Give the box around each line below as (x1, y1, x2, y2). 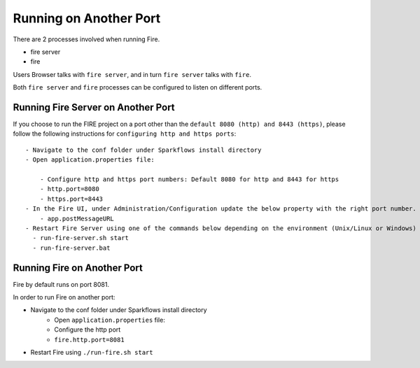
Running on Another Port (13, 10, 161, 26)
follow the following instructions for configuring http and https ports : (13, 129, 237, 138)
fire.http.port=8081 (54, 336, 125, 344)
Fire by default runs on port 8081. (13, 280, 110, 288)
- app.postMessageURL (39, 214, 115, 222)
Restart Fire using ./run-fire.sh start (30, 348, 153, 356)
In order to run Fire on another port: (13, 293, 115, 301)
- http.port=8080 (39, 185, 99, 193)
